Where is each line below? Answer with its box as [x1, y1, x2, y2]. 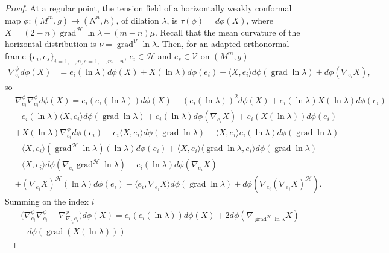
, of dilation [116, 13, 159, 26]
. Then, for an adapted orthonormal [157, 37, 289, 50]
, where [246, 13, 273, 26]
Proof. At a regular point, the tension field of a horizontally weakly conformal [5, 2, 292, 14]
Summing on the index [5, 195, 89, 208]
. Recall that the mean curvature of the [154, 25, 300, 38]
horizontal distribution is [5, 37, 96, 50]
